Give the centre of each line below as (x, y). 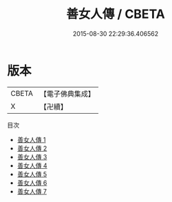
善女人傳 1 (31, 139)
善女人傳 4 (32, 165)
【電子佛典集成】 (67, 94)
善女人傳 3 (32, 156)
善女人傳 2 (32, 148)
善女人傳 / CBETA (116, 14)
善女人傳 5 (32, 174)
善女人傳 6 (32, 183)
